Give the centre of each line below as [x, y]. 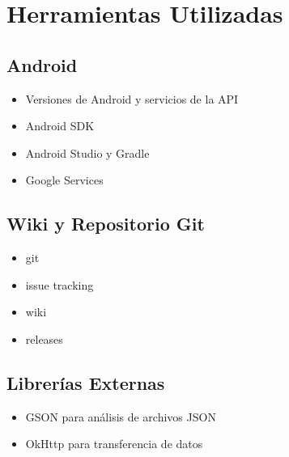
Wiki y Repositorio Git [106, 224]
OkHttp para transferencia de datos [114, 444]
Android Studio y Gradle [87, 152]
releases [44, 339]
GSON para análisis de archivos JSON [121, 416]
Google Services [64, 180]
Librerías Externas [86, 382]
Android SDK [60, 126]
